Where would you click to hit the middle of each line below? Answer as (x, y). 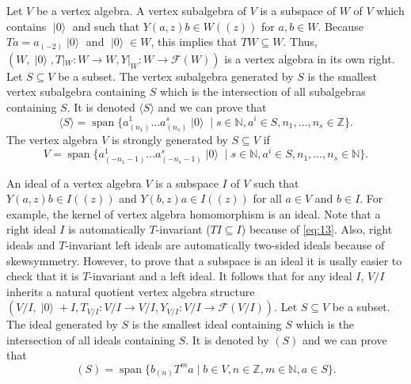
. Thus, (300, 42)
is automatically (107, 229)
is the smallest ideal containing (207, 324)
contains (27, 26)
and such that (106, 26)
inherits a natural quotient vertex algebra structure (131, 291)
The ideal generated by (62, 324)
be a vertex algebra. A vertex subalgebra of (141, 10)
